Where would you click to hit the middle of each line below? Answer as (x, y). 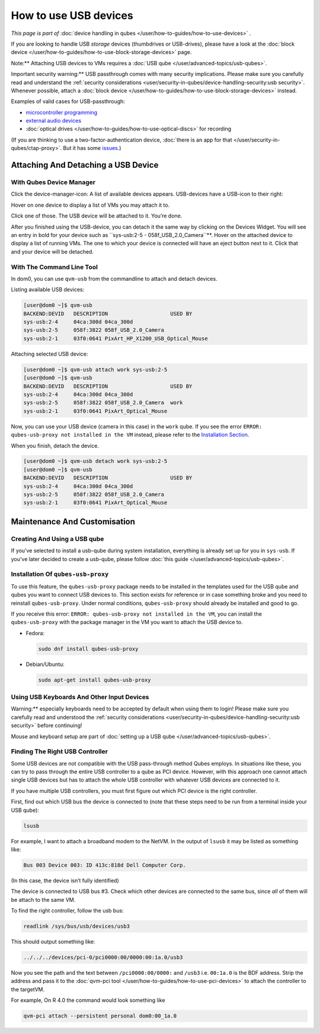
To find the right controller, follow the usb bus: (67, 911)
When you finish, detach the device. (55, 446)
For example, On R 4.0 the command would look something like (88, 1000)
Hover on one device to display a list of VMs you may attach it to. (90, 205)
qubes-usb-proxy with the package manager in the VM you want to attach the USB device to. (127, 622)
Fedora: (35, 633)
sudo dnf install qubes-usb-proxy (88, 649)
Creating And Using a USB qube (57, 539)
